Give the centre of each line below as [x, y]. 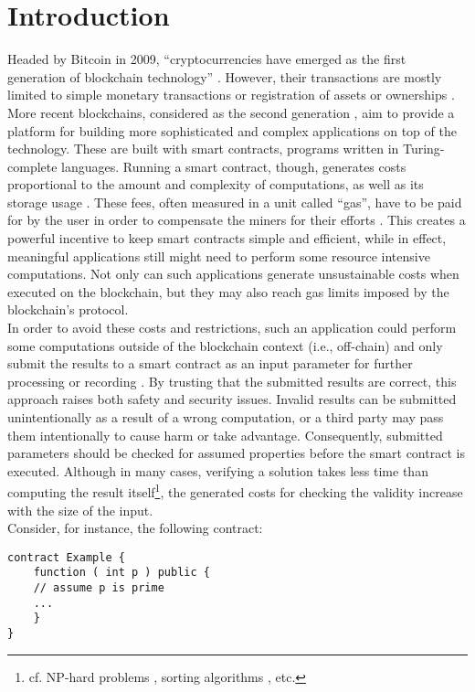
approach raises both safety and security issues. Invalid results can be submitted [232, 399]
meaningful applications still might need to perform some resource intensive [219, 256]
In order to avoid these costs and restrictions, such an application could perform [232, 328]
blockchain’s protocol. [68, 309]
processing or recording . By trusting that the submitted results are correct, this [232, 381]
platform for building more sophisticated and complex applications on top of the [232, 130]
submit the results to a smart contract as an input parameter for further [210, 363]
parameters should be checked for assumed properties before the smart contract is [236, 453]
